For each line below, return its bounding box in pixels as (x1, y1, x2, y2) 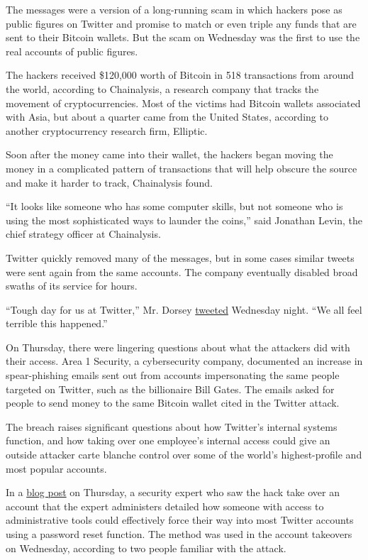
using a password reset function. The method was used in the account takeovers (6, 527, 352, 541)
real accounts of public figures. (6, 43, 138, 58)
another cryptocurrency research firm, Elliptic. (6, 123, 208, 138)
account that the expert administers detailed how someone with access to (6, 498, 324, 513)
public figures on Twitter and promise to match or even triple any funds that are (6, 16, 357, 31)
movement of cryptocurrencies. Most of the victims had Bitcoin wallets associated (6, 95, 361, 110)
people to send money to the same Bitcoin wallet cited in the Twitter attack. (6, 395, 340, 410)
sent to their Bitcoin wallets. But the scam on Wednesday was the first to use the (6, 30, 360, 45)
